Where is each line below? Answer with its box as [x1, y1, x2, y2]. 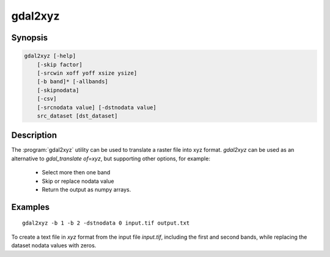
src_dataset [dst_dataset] [37, 112, 119, 119]
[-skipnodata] [37, 86, 79, 94]
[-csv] [37, 95, 57, 102]
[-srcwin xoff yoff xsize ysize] [37, 69, 137, 76]
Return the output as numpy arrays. [42, 185, 131, 193]
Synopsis [11, 32, 48, 43]
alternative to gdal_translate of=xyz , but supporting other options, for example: [11, 155, 211, 162]
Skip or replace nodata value [42, 177, 114, 185]
